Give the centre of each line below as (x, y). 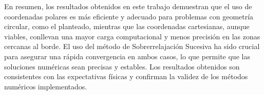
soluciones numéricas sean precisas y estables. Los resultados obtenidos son (122, 66)
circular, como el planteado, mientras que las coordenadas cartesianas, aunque (127, 26)
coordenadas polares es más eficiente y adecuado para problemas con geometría (129, 16)
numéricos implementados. (46, 86)
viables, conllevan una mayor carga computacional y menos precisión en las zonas (132, 36)
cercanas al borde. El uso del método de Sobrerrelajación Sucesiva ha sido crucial (132, 46)
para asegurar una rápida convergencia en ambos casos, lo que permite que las (127, 56)
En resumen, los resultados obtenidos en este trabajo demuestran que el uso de (128, 6)
